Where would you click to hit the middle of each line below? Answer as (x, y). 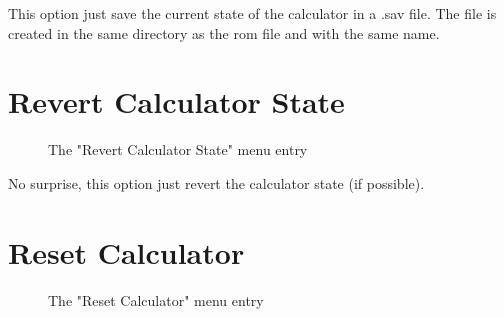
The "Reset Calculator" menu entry (156, 299)
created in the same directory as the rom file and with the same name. (224, 32)
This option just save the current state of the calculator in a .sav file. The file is (252, 13)
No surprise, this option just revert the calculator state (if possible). (216, 182)
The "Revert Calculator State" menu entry (178, 149)
